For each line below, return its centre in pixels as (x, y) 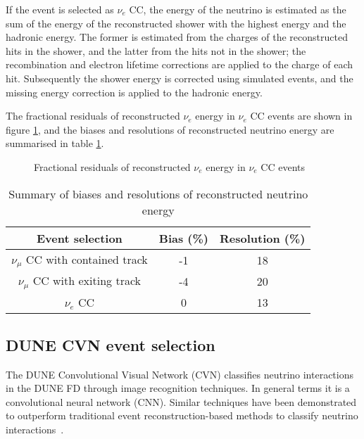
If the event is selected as (60, 9)
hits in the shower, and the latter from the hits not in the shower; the (156, 50)
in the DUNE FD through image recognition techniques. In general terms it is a (178, 388)
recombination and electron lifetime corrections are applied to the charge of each (180, 64)
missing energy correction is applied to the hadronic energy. (134, 92)
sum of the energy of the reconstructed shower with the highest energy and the (176, 23)
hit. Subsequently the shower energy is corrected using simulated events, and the (180, 78)
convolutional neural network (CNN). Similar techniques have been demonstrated (181, 401)
